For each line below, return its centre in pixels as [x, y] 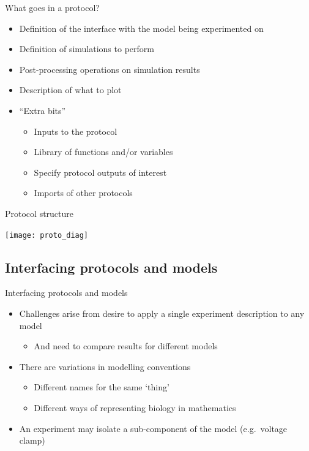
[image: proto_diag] [47, 235]
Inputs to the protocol [76, 131]
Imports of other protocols [83, 193]
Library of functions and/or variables [103, 152]
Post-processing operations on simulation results [110, 69]
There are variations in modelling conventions [105, 366]
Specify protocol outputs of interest [100, 172]
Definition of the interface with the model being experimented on [141, 28]
